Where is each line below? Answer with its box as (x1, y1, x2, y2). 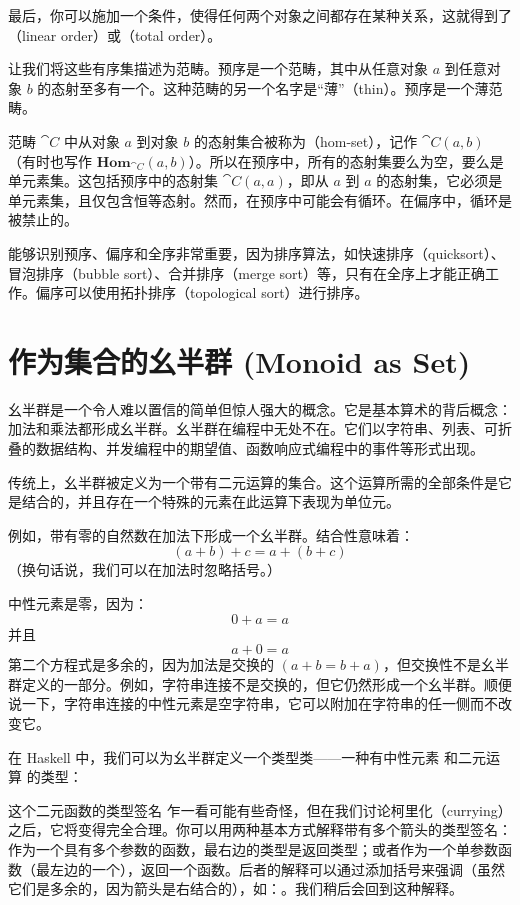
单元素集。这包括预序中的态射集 (8, 170, 218, 191)
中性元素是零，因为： (8, 593, 148, 613)
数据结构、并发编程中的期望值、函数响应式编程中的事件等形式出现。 (35, 438, 484, 459)
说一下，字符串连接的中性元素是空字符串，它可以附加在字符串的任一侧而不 (8, 693, 498, 714)
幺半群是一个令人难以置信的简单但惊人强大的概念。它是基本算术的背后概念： (8, 398, 512, 419)
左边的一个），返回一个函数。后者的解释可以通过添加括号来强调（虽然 (49, 858, 505, 879)
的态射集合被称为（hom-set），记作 (193, 130, 418, 151)
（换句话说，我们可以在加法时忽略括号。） (8, 559, 281, 580)
